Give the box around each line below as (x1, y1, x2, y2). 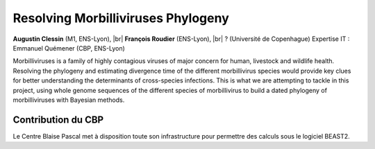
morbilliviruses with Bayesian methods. (12, 96, 125, 104)
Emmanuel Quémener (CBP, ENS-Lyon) (12, 44, 125, 52)
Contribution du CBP (12, 114, 104, 125)
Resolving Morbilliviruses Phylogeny (12, 10, 229, 26)
